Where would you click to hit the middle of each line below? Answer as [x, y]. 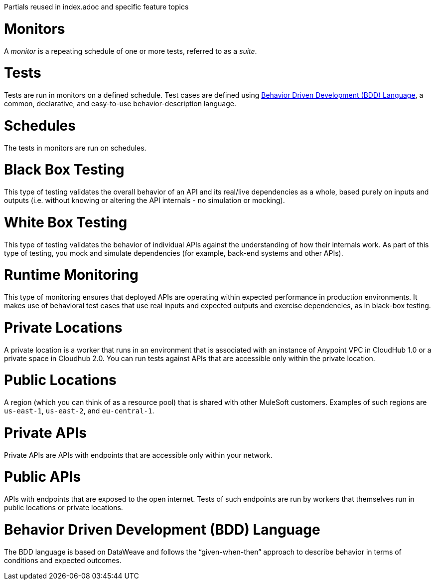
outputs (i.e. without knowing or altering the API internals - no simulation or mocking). [145, 200]
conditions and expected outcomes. [63, 560]
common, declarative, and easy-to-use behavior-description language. [120, 103]
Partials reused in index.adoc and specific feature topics [96, 7]
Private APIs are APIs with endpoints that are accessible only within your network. [138, 455]
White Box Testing [66, 222]
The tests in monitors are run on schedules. [75, 148]
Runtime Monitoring [71, 275]
